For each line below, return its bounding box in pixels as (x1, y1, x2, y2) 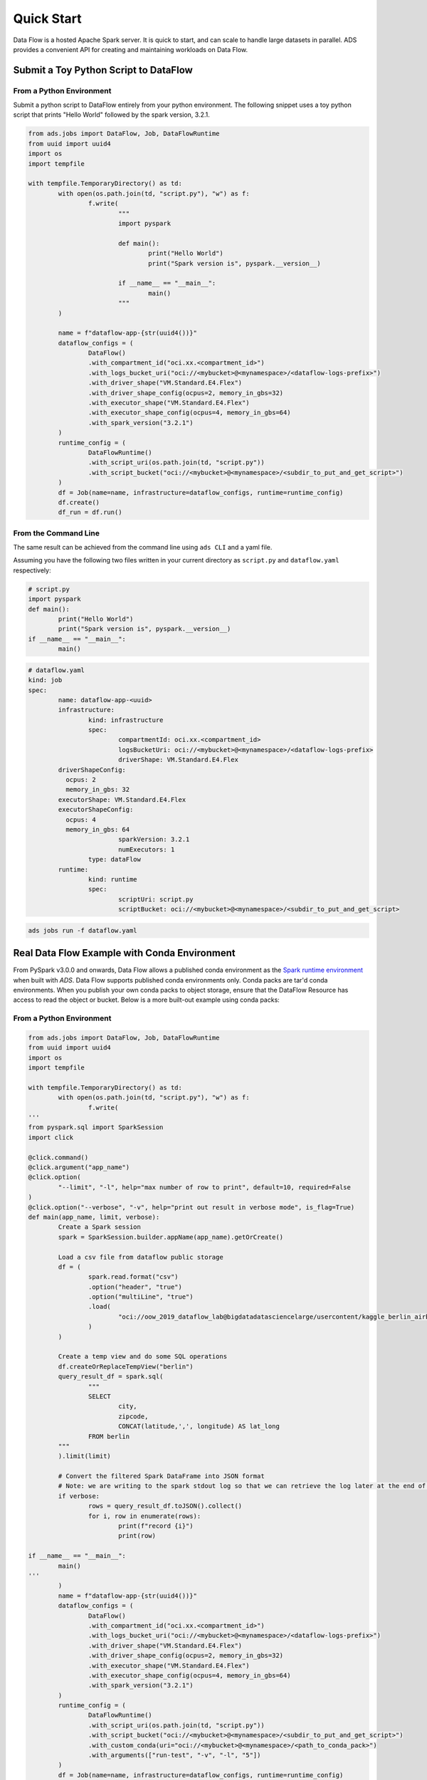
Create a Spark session (58, 1223, 142, 1231)
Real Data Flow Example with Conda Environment (13, 947, 236, 959)
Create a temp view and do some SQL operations (58, 1353, 228, 1361)
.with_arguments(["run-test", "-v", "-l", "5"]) (88, 1752, 261, 1759)
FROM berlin (88, 1432, 130, 1440)
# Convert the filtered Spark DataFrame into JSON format (58, 1472, 265, 1480)
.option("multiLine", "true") (88, 1293, 194, 1301)
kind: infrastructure (88, 716, 164, 724)
